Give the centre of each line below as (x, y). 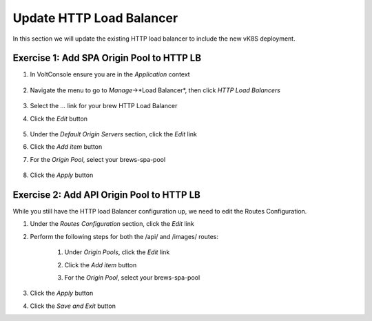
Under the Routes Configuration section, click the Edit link (112, 224)
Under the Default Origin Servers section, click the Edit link (114, 134)
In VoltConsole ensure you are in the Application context (110, 74)
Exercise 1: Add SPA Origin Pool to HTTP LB (107, 58)
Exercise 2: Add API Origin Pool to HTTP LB (107, 195)
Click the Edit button (59, 118)
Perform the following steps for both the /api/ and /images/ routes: (124, 236)
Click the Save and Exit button (73, 306)
